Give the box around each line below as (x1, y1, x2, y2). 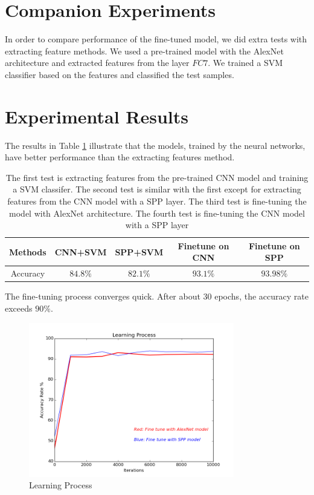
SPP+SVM (115, 245, 164, 258)
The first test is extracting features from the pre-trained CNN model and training (5, 171, 309, 183)
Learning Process (29, 479, 92, 491)
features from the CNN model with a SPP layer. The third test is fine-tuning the (7, 195, 307, 207)
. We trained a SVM (208, 56, 283, 69)
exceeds (5, 301, 33, 314)
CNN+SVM (54, 245, 107, 258)
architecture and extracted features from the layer (5, 56, 190, 69)
